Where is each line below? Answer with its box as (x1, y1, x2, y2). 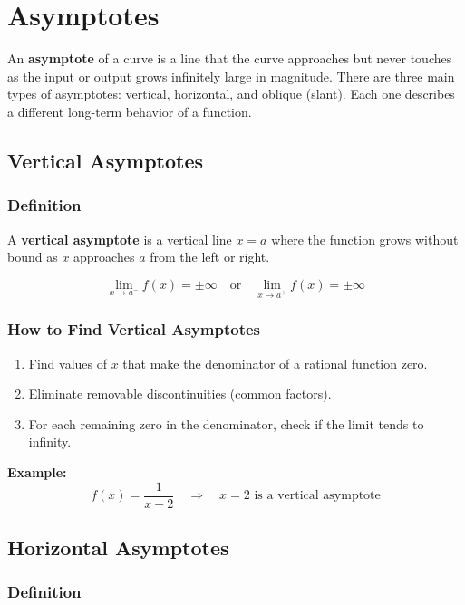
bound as (7, 247, 58, 266)
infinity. (28, 432, 72, 451)
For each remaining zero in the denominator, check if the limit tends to (28, 414, 424, 433)
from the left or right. (150, 247, 270, 266)
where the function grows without (271, 229, 459, 248)
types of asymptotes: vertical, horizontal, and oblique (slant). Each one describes (7, 84, 455, 103)
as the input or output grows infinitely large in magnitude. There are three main (7, 66, 455, 85)
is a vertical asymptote (254, 489, 381, 503)
